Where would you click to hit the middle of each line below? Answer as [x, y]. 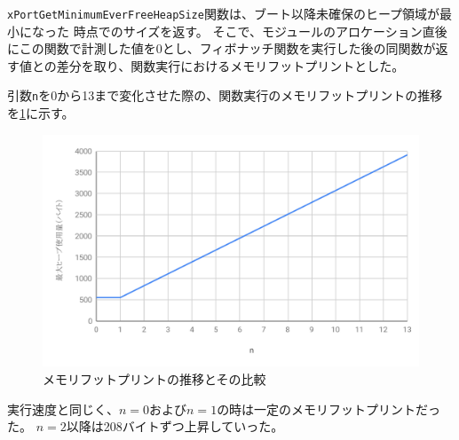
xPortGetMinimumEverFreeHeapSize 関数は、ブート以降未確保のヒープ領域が [224, 13]
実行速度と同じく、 [63, 409]
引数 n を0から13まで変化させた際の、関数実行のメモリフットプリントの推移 [225, 95]
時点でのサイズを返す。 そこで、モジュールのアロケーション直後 [260, 31]
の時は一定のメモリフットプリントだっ [329, 409]
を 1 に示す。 [41, 113]
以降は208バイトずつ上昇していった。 [175, 426]
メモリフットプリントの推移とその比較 [154, 378]
